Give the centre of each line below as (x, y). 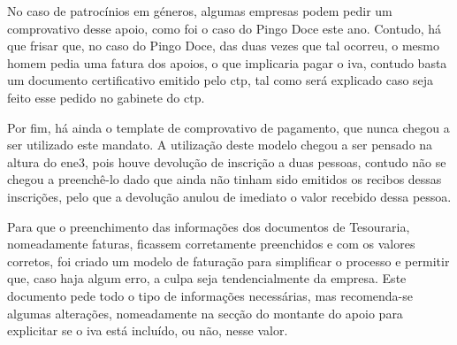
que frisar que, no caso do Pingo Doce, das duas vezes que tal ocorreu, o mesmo (224, 46)
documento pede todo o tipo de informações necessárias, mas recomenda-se (210, 295)
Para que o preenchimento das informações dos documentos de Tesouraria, (209, 226)
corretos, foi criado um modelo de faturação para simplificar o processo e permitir (228, 261)
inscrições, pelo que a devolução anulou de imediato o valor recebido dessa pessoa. (229, 196)
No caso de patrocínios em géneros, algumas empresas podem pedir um (200, 11)
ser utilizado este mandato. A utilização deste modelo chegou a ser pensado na (220, 145)
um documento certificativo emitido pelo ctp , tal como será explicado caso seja (221, 80)
